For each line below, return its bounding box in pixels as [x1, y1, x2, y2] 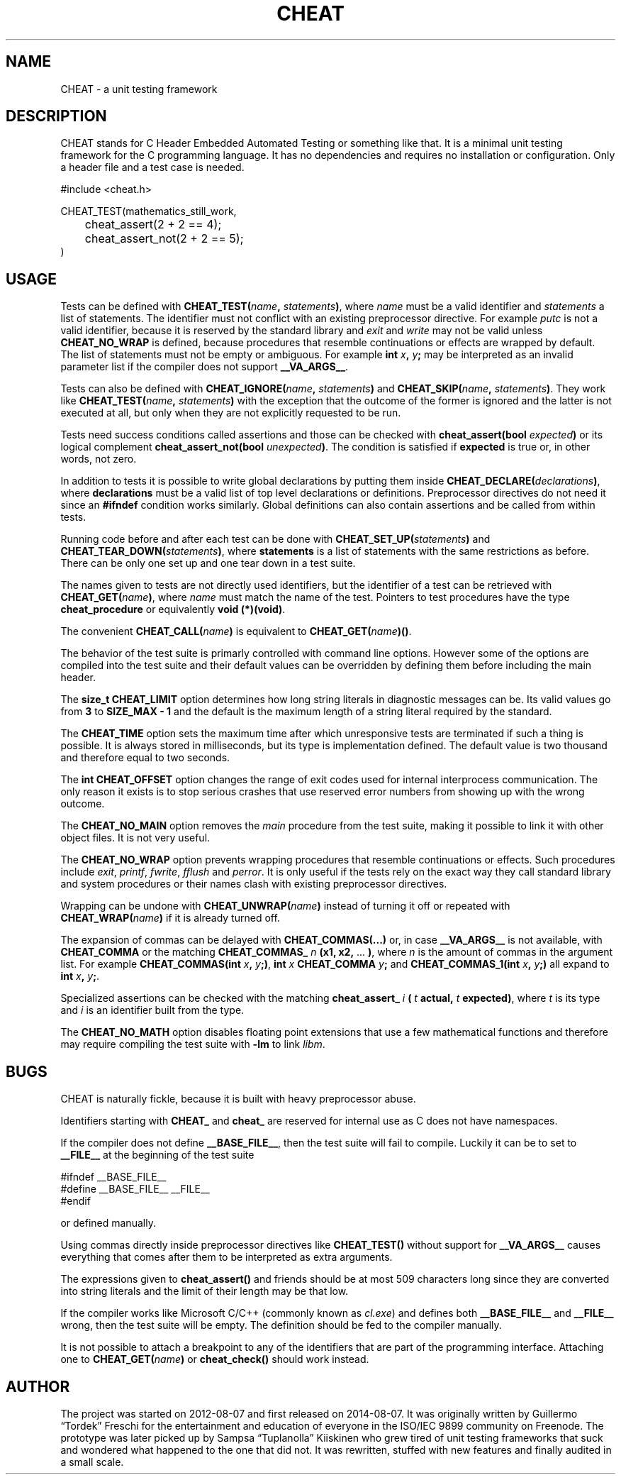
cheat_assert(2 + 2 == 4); [84, 217, 222, 232]
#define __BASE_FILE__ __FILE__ [60, 1183, 210, 1195]
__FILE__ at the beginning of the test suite [60, 1149, 254, 1161]
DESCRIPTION [6, 107, 107, 126]
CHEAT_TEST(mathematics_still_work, [60, 205, 237, 218]
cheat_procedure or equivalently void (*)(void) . [60, 603, 286, 616]
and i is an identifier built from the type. [60, 1004, 245, 1017]
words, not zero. [60, 453, 137, 465]
